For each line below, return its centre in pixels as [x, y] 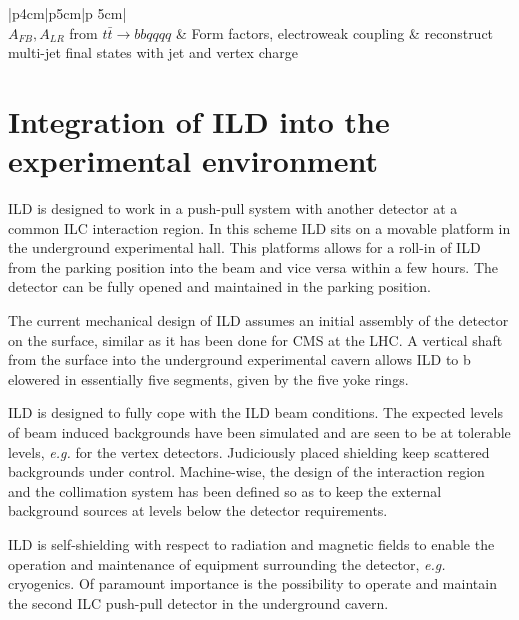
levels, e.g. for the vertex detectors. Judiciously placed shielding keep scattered [249, 451]
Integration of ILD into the [199, 120]
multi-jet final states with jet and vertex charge [153, 52]
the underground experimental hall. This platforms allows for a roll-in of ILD [244, 247]
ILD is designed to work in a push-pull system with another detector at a [233, 208]
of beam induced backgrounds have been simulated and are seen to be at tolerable [259, 432]
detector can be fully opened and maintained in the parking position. [219, 286]
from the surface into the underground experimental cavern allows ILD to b [239, 359]
